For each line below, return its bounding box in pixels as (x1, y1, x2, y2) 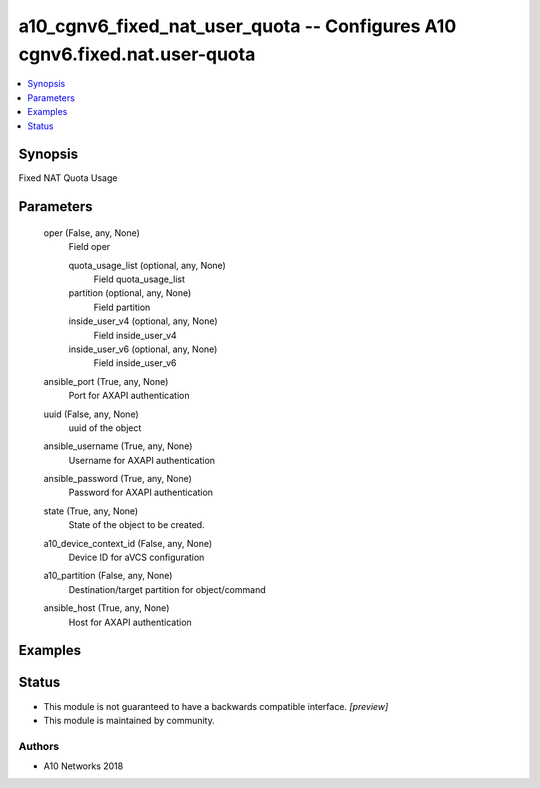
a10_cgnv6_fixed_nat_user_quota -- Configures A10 (18, 15, 457, 37)
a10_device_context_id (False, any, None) (43, 537, 213, 549)
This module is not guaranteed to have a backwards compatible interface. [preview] (43, 700, 389, 712)
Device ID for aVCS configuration (68, 551, 205, 564)
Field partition (93, 301, 151, 313)
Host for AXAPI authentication (68, 616, 192, 628)
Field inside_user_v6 (93, 357, 177, 369)
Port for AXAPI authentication (68, 390, 190, 402)
